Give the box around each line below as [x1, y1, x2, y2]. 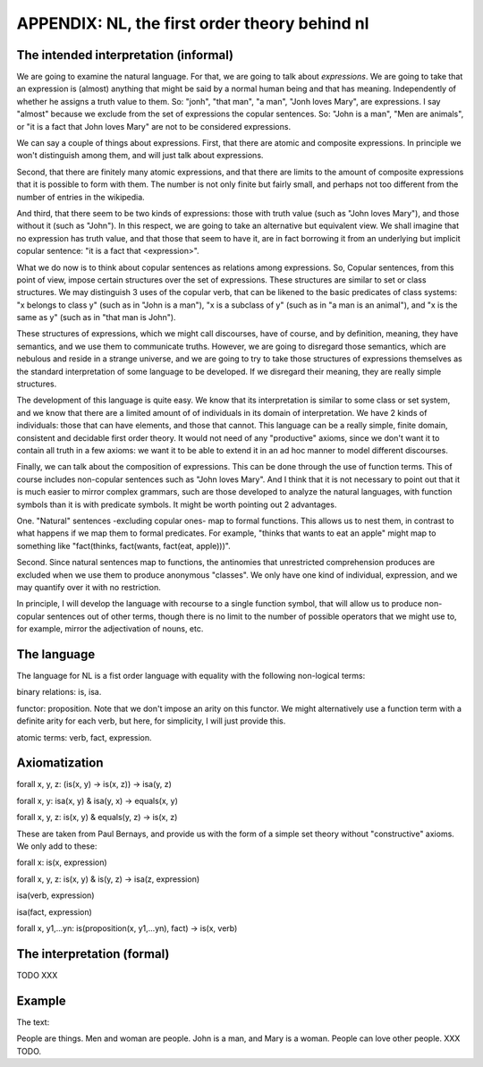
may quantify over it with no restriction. [16, 581, 161, 592]
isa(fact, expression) [16, 906, 93, 917]
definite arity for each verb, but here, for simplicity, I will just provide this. [16, 716, 286, 726]
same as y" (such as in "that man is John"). [16, 312, 176, 323]
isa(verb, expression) [16, 890, 95, 901]
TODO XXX [16, 970, 58, 980]
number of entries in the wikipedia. [16, 191, 145, 202]
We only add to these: [16, 841, 97, 851]
